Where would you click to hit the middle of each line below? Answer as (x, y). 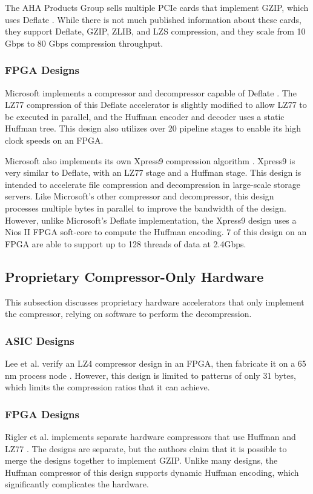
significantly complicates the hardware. (77, 484)
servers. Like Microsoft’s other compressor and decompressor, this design (140, 196)
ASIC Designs (40, 340)
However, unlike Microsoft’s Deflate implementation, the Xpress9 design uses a (151, 220)
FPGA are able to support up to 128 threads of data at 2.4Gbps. (126, 243)
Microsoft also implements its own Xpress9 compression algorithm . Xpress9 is (150, 160)
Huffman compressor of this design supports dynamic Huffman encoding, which (152, 472)
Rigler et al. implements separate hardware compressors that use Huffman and (150, 436)
